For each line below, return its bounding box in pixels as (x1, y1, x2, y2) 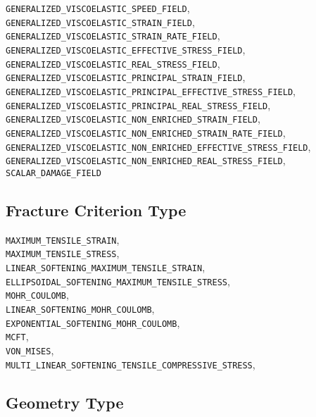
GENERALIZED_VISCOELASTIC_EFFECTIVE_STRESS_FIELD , (6, 42, 246, 56)
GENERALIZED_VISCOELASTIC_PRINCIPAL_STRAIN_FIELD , (6, 70, 246, 85)
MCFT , (6, 329, 29, 344)
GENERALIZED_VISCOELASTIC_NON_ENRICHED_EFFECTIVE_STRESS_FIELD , (6, 139, 311, 154)
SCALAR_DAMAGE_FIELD (6, 168, 102, 178)
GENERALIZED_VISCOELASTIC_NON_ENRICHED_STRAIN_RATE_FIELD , (6, 125, 286, 139)
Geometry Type (6, 391, 124, 413)
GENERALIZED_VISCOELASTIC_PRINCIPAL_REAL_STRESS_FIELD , (6, 97, 271, 112)
